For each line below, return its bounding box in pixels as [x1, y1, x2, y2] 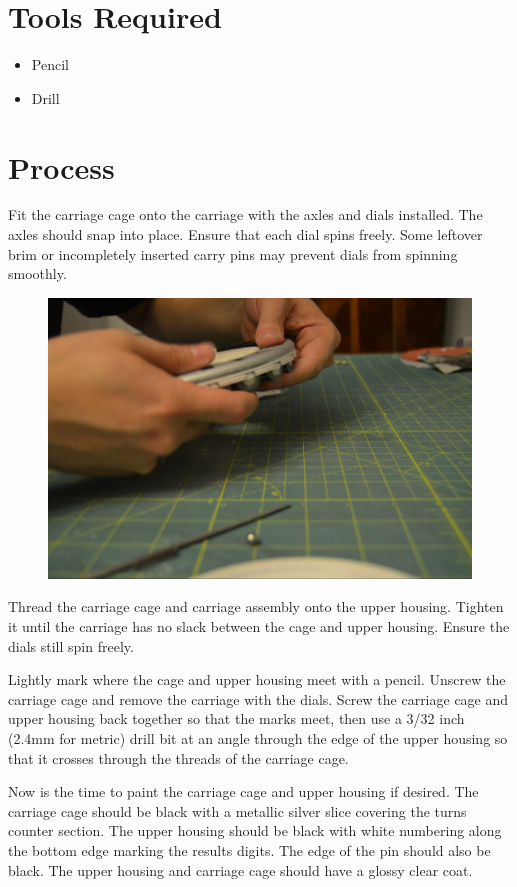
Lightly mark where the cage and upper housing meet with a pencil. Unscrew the [8, 669, 506, 690]
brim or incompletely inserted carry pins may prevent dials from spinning [8, 243, 458, 264]
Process [8, 146, 115, 187]
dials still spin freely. [8, 635, 134, 656]
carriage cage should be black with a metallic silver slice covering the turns [8, 800, 467, 821]
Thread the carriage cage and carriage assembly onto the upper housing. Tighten [8, 596, 504, 617]
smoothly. [8, 263, 67, 284]
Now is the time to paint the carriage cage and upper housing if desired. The [8, 781, 479, 802]
